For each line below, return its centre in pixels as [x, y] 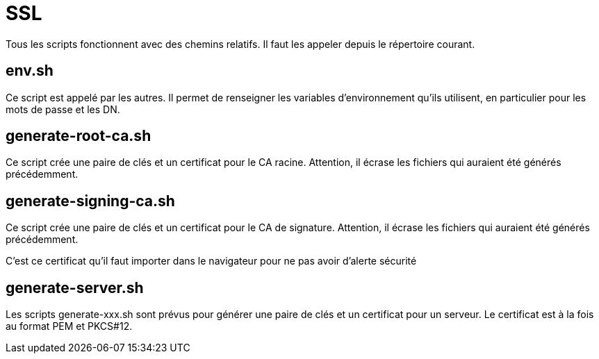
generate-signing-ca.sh [90, 201]
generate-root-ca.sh [79, 136]
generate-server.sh [75, 287]
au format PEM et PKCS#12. [69, 326]
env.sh [30, 71]
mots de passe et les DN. [63, 109]
